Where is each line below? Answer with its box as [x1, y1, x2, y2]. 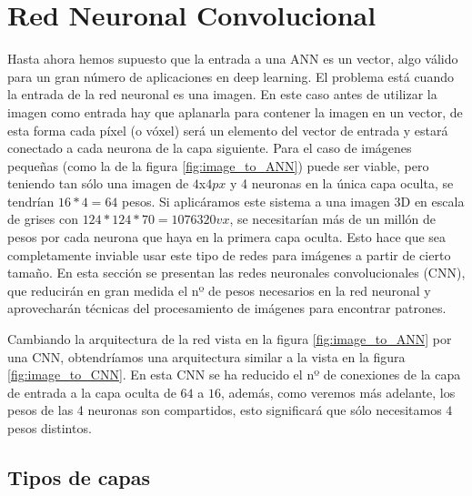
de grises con [7, 209, 78, 228]
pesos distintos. [7, 419, 92, 437]
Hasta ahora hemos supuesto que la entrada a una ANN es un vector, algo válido [7, 49, 458, 68]
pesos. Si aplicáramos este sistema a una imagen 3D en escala [122, 191, 465, 210]
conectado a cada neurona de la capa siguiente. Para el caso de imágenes [7, 138, 412, 157]
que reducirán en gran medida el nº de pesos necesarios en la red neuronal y [7, 280, 431, 299]
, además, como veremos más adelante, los [220, 382, 456, 401]
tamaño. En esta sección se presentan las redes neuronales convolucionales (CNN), [7, 263, 466, 282]
